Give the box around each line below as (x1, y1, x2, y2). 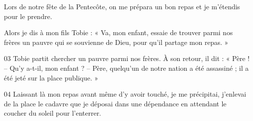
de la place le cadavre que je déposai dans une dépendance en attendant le (4, 98, 227, 108)
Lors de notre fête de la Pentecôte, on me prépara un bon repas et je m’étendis (4, 1, 240, 11)
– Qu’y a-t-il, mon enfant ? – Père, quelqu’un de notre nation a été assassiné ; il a (4, 62, 249, 73)
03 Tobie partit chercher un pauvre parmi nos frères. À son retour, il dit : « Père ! (4, 53, 250, 63)
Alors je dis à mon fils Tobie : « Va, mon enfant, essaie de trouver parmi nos (4, 27, 233, 38)
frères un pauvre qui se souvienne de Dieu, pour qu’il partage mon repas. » (4, 37, 229, 47)
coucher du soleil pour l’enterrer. (4, 108, 102, 118)
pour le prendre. (4, 11, 52, 21)
